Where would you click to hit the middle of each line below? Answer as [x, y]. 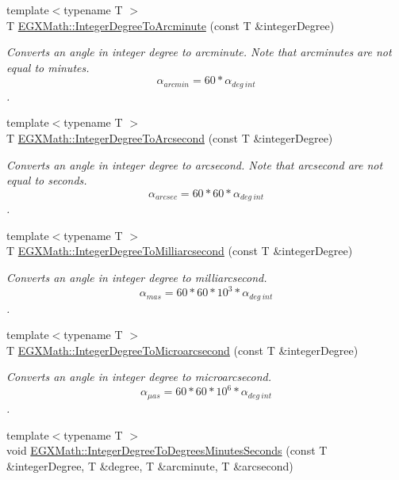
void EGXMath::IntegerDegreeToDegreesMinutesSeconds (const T [167, 450]
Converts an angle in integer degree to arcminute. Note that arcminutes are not [199, 52]
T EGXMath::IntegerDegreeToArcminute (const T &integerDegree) [171, 25]
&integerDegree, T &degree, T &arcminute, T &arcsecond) [150, 465]
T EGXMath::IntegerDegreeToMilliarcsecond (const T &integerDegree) [180, 251]
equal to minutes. [48, 67]
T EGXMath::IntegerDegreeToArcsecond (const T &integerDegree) [170, 138]
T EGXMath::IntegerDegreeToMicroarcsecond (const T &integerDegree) [182, 350]
